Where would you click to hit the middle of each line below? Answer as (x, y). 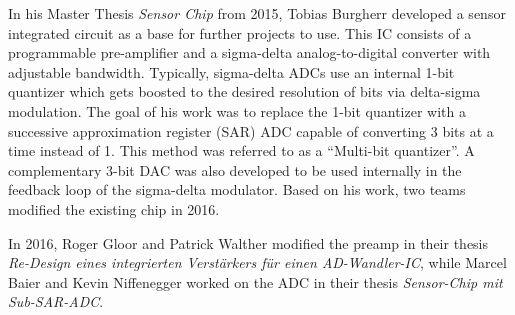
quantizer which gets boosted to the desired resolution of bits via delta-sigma (244, 91)
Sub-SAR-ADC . (56, 301)
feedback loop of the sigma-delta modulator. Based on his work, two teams (237, 189)
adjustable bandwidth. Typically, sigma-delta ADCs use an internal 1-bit (231, 71)
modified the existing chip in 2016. (114, 208)
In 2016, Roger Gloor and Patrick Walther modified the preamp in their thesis (248, 242)
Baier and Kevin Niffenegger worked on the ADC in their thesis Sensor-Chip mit (255, 281)
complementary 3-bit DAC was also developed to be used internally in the (235, 169)
